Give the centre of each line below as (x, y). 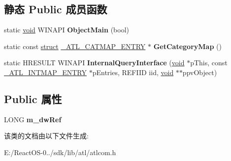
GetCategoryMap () (187, 46)
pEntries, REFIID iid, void (133, 72)
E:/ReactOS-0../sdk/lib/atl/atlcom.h (60, 152)
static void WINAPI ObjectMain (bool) (66, 30)
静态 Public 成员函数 (56, 9)
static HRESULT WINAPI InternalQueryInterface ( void (94, 63)
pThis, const (209, 63)
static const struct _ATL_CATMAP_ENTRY (75, 46)
